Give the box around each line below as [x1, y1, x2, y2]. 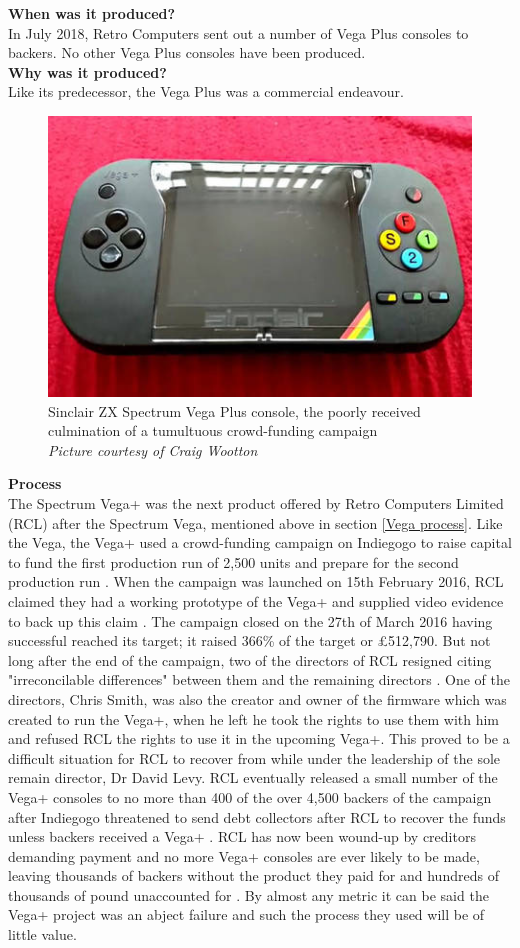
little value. [8, 924, 77, 945]
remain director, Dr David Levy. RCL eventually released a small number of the [8, 767, 498, 788]
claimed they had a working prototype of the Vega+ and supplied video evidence [8, 590, 504, 611]
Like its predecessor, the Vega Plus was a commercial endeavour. [8, 81, 404, 102]
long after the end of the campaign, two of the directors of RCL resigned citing [8, 649, 492, 670]
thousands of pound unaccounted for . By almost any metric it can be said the [8, 884, 489, 905]
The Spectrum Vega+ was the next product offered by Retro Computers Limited [8, 493, 504, 513]
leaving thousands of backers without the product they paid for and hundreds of [8, 865, 499, 886]
